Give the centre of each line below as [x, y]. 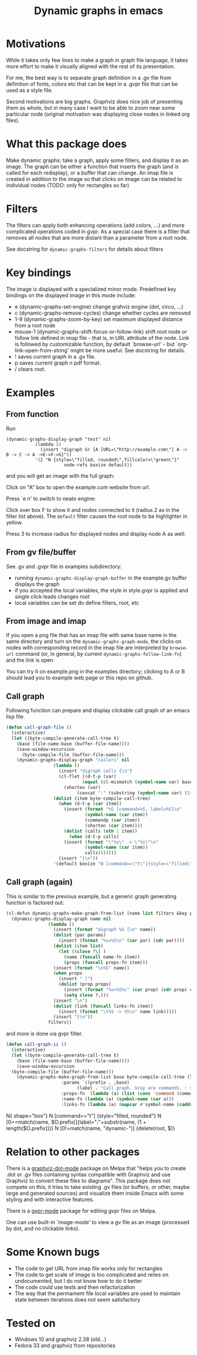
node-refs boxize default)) [98, 465]
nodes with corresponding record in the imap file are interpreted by [87, 648]
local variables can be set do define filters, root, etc [77, 602]
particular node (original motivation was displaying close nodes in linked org [98, 114]
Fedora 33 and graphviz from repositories [65, 1346]
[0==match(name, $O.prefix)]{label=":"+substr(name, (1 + [76, 1122]
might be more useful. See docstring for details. [128, 350]
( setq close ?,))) [86, 995]
